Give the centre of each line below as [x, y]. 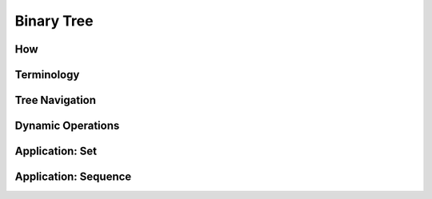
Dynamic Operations [67, 126]
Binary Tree [54, 21]
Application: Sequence [73, 177]
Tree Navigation [55, 100]
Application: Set [56, 151]
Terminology [47, 75]
